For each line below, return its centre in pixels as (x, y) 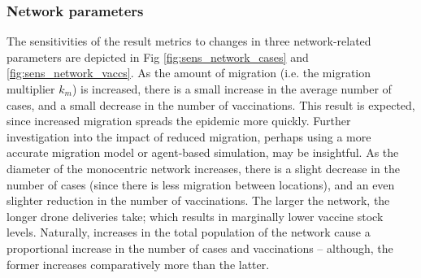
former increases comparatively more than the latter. (138, 264)
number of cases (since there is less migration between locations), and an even (201, 184)
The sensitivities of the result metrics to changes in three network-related (189, 41)
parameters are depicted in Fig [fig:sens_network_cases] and (158, 56)
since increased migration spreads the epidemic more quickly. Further (179, 121)
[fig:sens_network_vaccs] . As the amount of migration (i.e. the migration (189, 73)
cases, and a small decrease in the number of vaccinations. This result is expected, (211, 104)
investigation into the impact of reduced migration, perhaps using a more (189, 136)
